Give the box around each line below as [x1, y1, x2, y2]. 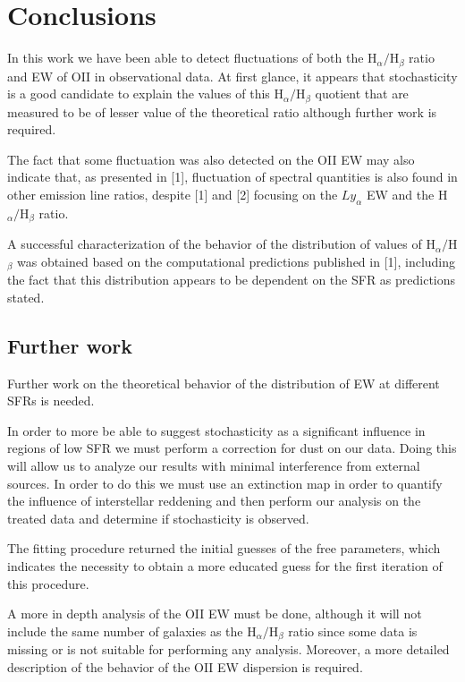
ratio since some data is [288, 621, 418, 640]
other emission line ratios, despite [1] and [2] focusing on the [7, 185, 338, 203]
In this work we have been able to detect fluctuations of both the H [7, 48, 377, 67]
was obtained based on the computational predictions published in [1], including [16, 251, 456, 270]
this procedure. [7, 574, 89, 592]
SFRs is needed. [7, 391, 95, 410]
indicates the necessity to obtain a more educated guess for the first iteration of [7, 557, 443, 575]
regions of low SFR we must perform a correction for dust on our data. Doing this [7, 439, 457, 457]
